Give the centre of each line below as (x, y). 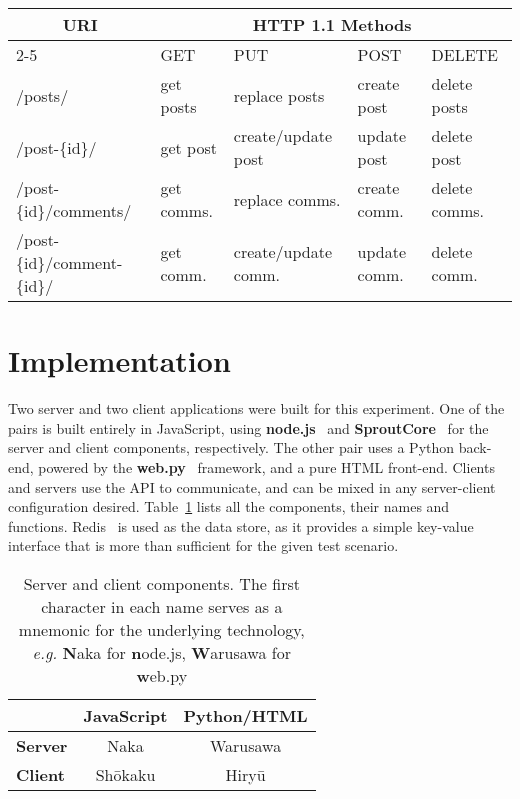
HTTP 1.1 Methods (332, 24)
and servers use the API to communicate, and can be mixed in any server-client (252, 486)
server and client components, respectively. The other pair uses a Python (231, 447)
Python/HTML (245, 715)
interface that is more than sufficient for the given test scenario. (203, 545)
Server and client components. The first (161, 583)
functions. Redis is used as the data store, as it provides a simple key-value (241, 525)
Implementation (119, 360)
